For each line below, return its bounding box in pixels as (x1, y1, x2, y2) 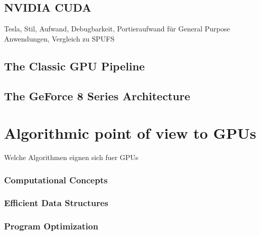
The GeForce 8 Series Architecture (4, 88, 190, 103)
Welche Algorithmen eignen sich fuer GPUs (4, 152, 139, 163)
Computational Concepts (4, 173, 108, 186)
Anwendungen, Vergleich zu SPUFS (4, 33, 115, 44)
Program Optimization (4, 220, 99, 232)
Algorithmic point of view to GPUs (4, 123, 256, 143)
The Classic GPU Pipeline (4, 58, 145, 73)
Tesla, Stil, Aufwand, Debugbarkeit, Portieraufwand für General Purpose (4, 23, 230, 34)
